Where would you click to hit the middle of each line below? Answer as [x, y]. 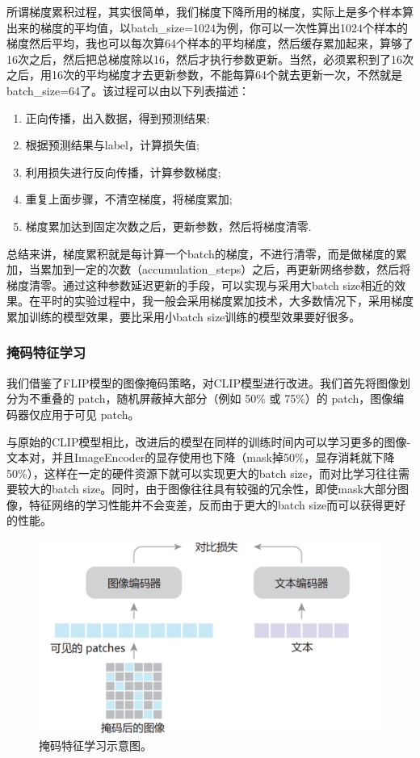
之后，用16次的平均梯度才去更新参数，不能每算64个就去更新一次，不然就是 [204, 75]
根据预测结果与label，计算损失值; [112, 145]
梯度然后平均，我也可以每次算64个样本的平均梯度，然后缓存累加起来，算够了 [210, 43]
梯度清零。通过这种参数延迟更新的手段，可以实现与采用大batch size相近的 [201, 285]
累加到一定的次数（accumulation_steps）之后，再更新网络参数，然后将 [225, 269]
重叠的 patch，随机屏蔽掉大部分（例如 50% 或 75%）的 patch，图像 [216, 398]
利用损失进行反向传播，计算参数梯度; [123, 172]
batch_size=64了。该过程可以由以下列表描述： [128, 90]
